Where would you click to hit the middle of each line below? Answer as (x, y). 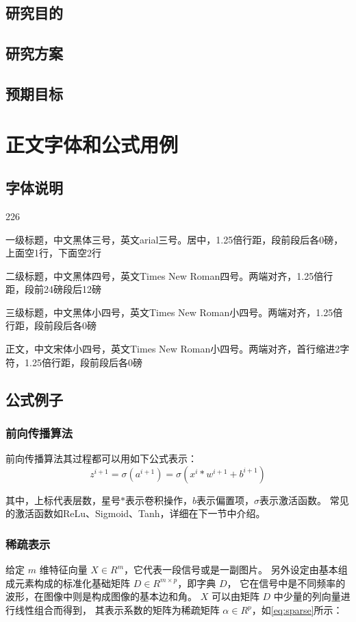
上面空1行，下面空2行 (53, 253)
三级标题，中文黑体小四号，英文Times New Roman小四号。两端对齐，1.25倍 (174, 312)
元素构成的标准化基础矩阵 (72, 583)
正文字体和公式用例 (92, 144)
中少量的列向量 (307, 596)
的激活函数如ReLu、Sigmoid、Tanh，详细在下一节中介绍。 (136, 513)
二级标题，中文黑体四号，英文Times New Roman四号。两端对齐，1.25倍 (165, 275)
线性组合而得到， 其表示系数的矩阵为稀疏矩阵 (117, 610)
